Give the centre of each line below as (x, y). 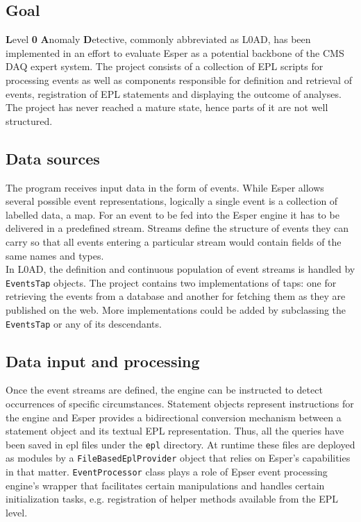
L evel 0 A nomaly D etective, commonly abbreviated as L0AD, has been (158, 39)
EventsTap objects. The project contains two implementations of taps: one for (171, 282)
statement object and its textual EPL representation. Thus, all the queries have (175, 431)
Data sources (53, 158)
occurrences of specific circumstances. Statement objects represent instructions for (180, 404)
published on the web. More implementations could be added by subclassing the (176, 309)
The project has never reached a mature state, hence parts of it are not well (167, 107)
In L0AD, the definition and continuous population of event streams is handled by (180, 269)
